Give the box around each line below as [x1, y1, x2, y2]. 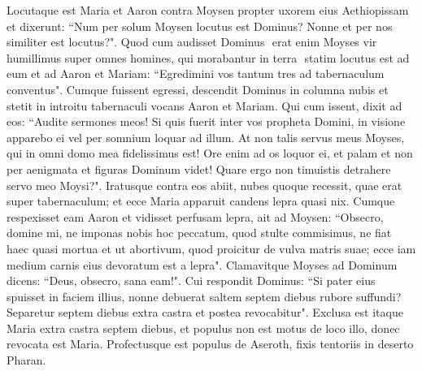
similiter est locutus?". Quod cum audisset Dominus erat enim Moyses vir [7, 33, 377, 50]
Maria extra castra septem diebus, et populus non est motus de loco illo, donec [7, 319, 400, 336]
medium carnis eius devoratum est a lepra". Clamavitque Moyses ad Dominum [7, 256, 398, 273]
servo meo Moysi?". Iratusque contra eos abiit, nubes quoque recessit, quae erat [7, 176, 402, 193]
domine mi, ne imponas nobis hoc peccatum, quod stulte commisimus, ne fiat [7, 224, 392, 241]
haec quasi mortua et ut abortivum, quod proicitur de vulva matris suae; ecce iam [7, 239, 416, 257]
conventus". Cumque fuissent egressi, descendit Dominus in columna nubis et [7, 80, 389, 97]
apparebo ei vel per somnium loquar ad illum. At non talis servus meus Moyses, [7, 128, 405, 145]
